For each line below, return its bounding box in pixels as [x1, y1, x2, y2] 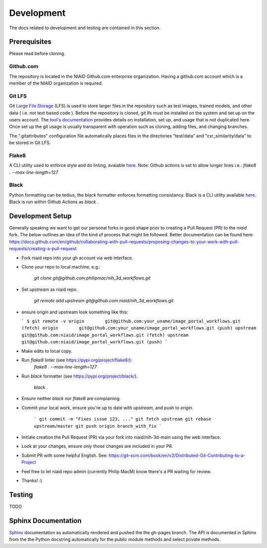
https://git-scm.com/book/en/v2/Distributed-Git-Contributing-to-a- [108, 452, 246, 458]
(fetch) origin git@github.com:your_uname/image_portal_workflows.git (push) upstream [21, 325, 257, 331]
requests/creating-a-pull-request [9, 246, 77, 252]
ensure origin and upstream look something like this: [21, 309, 129, 315]
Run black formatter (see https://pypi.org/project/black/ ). [21, 373, 138, 379]
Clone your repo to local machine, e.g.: [21, 264, 101, 270]
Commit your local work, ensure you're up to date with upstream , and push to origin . [21, 404, 194, 411]
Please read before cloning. [9, 51, 66, 56]
